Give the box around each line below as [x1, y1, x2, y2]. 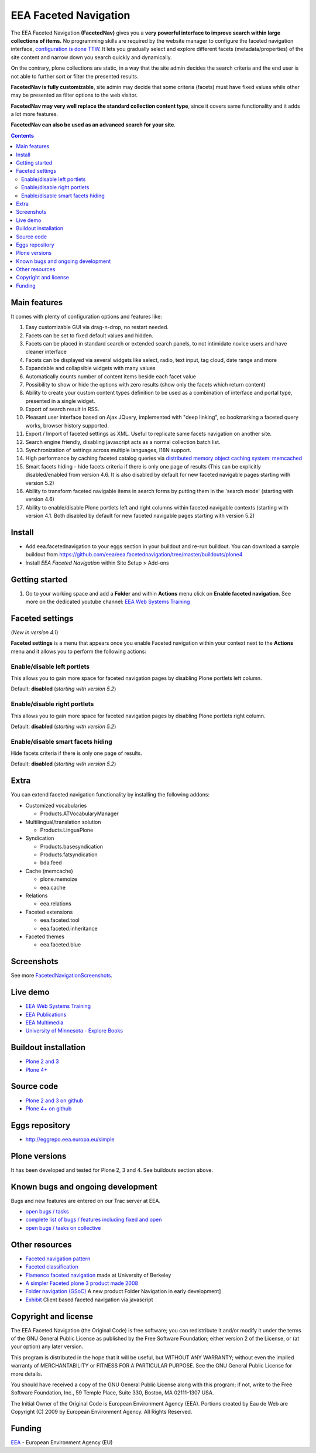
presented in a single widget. [25, 397, 96, 404]
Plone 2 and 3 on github [25, 1097, 84, 1104]
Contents [11, 132, 35, 139]
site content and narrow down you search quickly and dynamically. [11, 53, 172, 61]
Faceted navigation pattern [25, 1255, 91, 1262]
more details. [11, 1370, 43, 1377]
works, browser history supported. [25, 422, 109, 429]
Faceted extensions [25, 908, 73, 915]
